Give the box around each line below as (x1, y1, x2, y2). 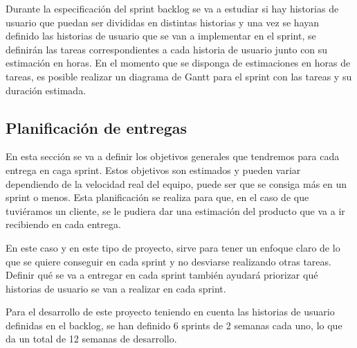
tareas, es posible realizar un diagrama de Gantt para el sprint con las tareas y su (6, 69, 352, 83)
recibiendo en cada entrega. (6, 217, 121, 232)
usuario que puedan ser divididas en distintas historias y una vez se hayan (6, 15, 320, 29)
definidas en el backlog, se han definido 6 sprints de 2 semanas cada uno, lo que (6, 317, 342, 332)
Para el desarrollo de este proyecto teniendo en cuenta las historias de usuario (6, 304, 335, 319)
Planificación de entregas (6, 116, 187, 138)
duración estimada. (6, 82, 86, 97)
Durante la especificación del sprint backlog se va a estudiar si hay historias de (6, 1, 339, 15)
